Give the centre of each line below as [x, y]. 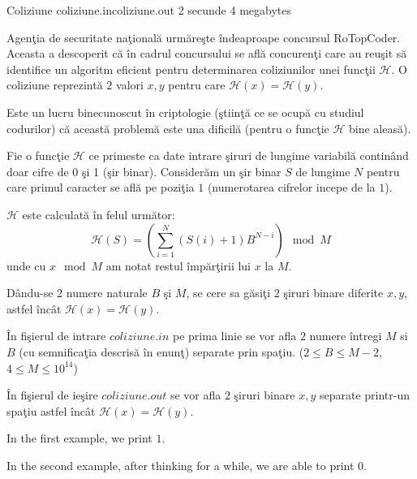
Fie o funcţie [38, 155]
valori [130, 85]
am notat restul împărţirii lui [178, 265]
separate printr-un [364, 395]
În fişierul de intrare [56, 336]
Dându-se [30, 293]
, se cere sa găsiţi [228, 293]
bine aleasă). [380, 128]
